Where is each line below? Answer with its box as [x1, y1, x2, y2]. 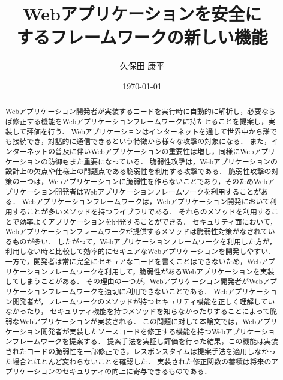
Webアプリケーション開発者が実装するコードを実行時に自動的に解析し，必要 [5, 106, 261, 116]
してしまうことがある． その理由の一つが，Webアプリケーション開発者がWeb [5, 276, 263, 286]
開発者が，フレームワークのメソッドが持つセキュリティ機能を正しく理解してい [12, 296, 275, 306]
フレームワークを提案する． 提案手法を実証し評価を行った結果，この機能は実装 [12, 336, 278, 346]
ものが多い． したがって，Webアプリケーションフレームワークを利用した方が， [12, 236, 276, 246]
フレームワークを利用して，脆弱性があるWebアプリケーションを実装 [47, 266, 275, 276]
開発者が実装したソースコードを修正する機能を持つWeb [41, 326, 225, 336]
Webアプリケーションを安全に [22, 1, 262, 26]
